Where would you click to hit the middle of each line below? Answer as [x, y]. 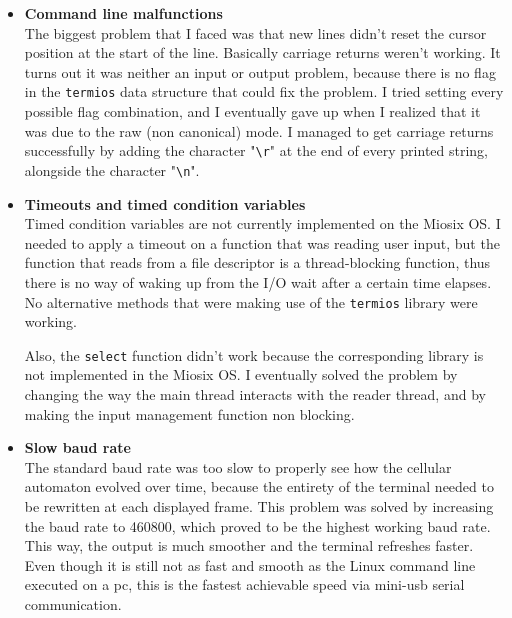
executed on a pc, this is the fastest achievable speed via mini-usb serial [244, 584]
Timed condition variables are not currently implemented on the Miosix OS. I [262, 223]
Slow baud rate [77, 447]
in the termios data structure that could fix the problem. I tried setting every [264, 91]
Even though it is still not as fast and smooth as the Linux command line [250, 564]
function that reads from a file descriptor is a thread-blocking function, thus [257, 262]
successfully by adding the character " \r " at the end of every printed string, [256, 150]
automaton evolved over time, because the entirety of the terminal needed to [259, 486]
